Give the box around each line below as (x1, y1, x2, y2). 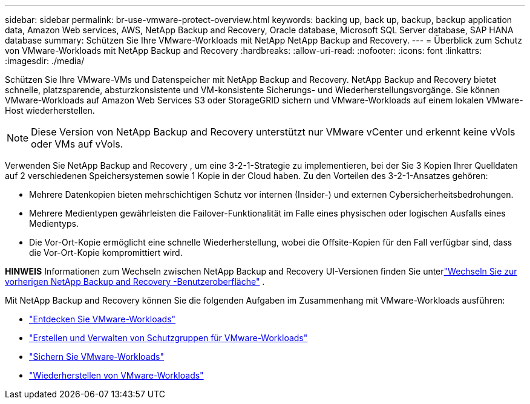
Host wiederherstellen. (5, 105, 95, 116)
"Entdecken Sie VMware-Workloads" (29, 314, 176, 324)
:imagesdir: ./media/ (5, 56, 85, 66)
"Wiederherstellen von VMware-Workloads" (29, 370, 204, 380)
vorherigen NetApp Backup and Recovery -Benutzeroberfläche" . (5, 276, 265, 287)
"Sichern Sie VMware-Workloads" (29, 351, 164, 362)
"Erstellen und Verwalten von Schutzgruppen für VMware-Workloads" (29, 333, 308, 343)
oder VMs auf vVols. (31, 138, 123, 150)
